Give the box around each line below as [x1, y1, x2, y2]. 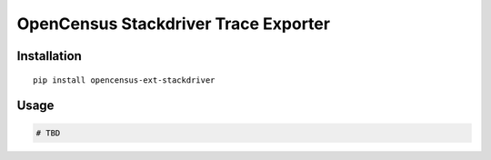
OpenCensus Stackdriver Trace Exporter [16, 14, 331, 34]
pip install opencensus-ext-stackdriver [33, 75, 215, 85]
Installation [16, 48, 82, 64]
